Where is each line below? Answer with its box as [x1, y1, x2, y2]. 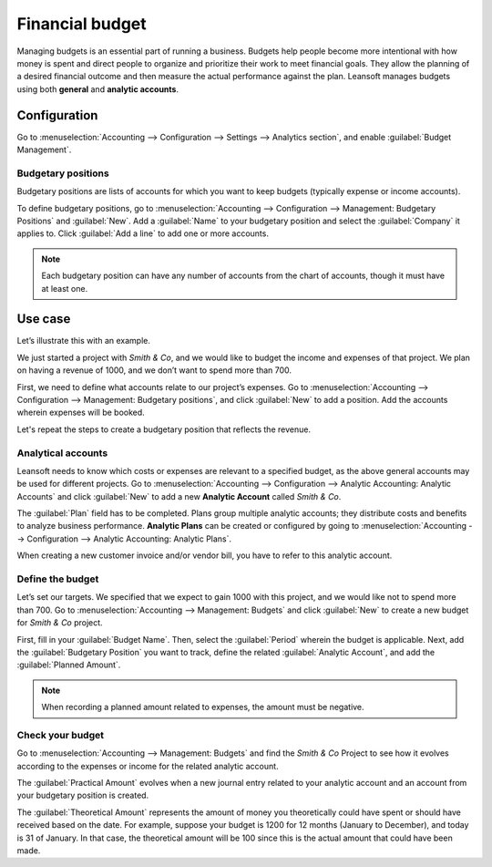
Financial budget [16, 14, 148, 34]
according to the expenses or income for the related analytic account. [16, 760, 279, 771]
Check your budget [16, 728, 105, 741]
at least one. [41, 283, 88, 294]
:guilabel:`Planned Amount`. [16, 659, 121, 670]
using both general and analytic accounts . [16, 83, 179, 95]
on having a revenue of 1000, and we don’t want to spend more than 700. [16, 365, 292, 376]
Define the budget [16, 573, 99, 585]
